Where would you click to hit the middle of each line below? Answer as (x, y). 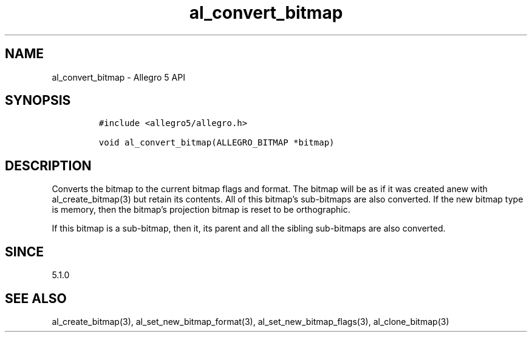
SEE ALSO (36, 298)
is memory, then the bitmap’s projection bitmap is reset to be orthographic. (201, 210)
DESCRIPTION (48, 165)
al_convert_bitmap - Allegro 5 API (118, 77)
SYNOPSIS (38, 101)
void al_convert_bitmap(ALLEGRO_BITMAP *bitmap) (217, 143)
